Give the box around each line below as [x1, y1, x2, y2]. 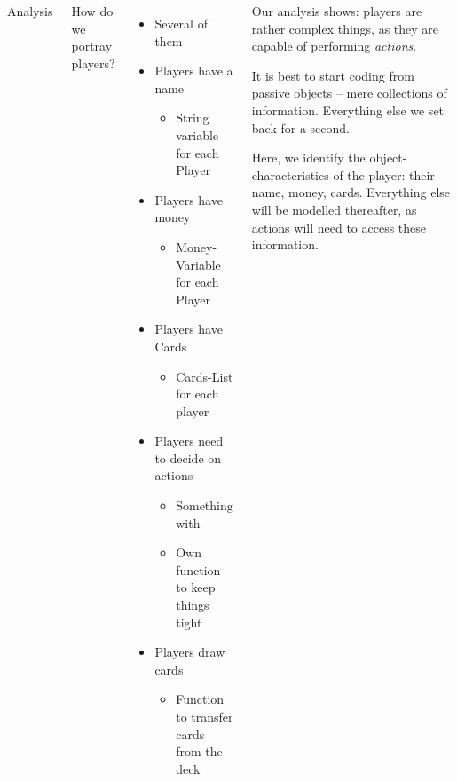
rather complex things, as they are [251, 19, 439, 37]
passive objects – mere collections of [251, 83, 447, 102]
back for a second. [251, 118, 350, 137]
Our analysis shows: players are [251, 2, 422, 20]
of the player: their [333, 165, 435, 184]
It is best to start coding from [251, 66, 414, 84]
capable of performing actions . [251, 36, 417, 55]
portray [71, 36, 113, 55]
